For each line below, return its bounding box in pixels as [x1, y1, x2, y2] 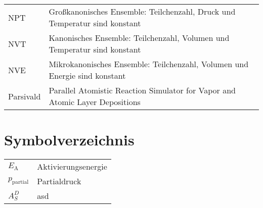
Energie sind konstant [49, 70, 126, 81]
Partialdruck [37, 175, 81, 187]
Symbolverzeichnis [4, 129, 135, 150]
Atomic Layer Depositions [49, 96, 141, 108]
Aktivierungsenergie [37, 161, 107, 173]
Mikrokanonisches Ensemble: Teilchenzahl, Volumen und [49, 58, 249, 70]
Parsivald [8, 90, 41, 102]
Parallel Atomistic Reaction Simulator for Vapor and [49, 84, 236, 96]
